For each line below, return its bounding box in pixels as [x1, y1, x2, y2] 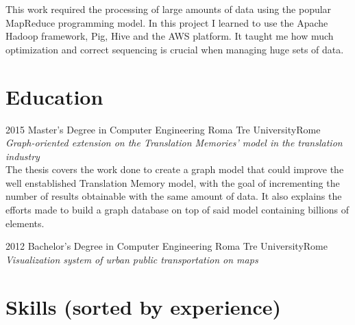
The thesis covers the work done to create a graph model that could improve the [5, 162, 344, 177]
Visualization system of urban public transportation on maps [5, 252, 258, 266]
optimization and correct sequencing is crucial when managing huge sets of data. [5, 42, 344, 56]
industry [5, 148, 40, 163]
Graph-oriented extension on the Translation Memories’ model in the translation [5, 135, 343, 150]
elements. [5, 216, 45, 230]
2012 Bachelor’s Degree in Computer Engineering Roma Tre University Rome [5, 239, 328, 253]
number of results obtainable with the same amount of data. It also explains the [5, 189, 342, 203]
